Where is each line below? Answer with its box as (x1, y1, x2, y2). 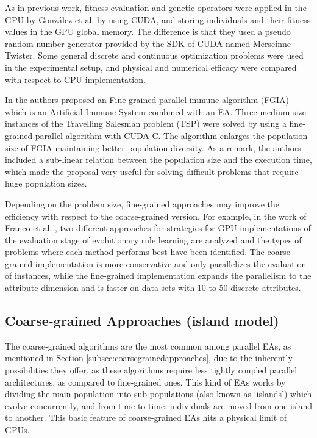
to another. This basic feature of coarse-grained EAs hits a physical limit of (5, 411, 287, 424)
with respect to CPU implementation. (5, 73, 146, 85)
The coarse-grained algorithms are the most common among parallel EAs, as (5, 339, 291, 352)
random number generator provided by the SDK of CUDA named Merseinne (5, 37, 291, 49)
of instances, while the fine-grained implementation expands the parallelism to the (5, 269, 312, 282)
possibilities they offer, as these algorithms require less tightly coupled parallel (5, 364, 297, 376)
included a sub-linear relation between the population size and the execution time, (5, 153, 312, 166)
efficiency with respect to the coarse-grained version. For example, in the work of (5, 209, 307, 222)
